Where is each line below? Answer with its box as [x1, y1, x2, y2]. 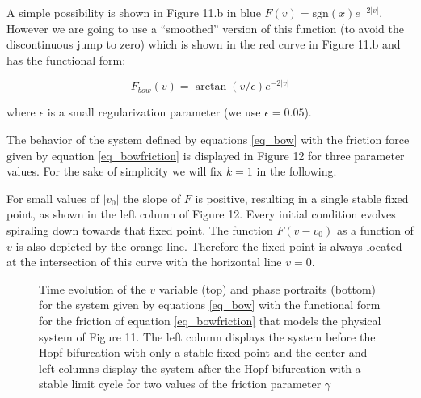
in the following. [256, 163, 337, 180]
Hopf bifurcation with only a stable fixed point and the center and [39, 344, 368, 361]
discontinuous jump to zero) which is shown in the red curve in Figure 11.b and [6, 36, 401, 53]
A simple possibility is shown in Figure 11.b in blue [6, 4, 261, 20]
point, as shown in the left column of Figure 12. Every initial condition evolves [6, 205, 396, 222]
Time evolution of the [39, 280, 146, 297]
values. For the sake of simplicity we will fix [6, 163, 223, 180]
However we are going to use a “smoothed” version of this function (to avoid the [6, 19, 404, 36]
